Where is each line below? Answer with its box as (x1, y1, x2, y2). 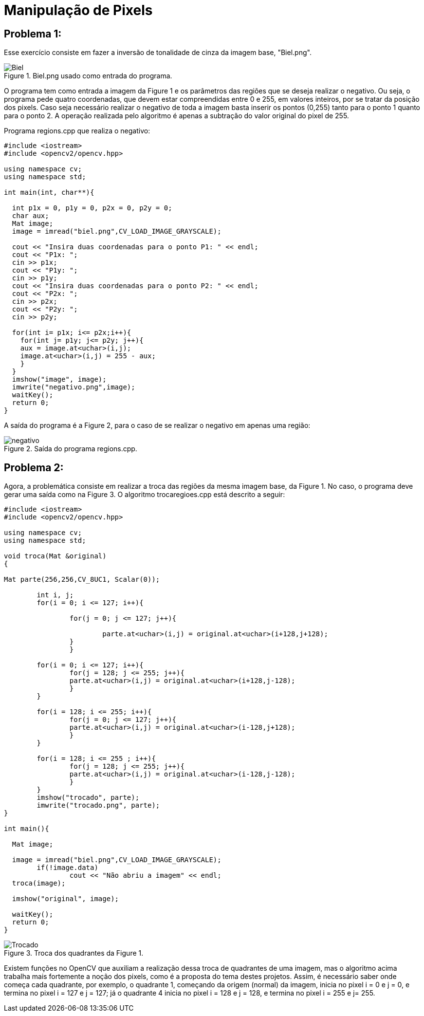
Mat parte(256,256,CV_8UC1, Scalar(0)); (4, 575, 160, 584)
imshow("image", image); (12, 375, 107, 384)
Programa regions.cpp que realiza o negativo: (4, 127, 150, 135)
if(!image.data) (37, 864, 98, 872)
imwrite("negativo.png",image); (12, 383, 135, 391)
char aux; (12, 212, 49, 220)
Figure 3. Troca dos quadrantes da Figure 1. (4, 949, 144, 958)
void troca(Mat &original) (4, 552, 107, 560)
